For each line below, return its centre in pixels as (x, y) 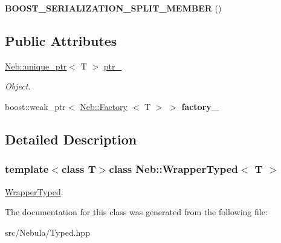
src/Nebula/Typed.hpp (47, 232)
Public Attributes (61, 40)
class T (79, 169)
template (27, 169)
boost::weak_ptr (35, 106)
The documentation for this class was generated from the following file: (136, 212)
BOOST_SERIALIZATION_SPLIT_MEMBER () (113, 8)
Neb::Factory (104, 106)
